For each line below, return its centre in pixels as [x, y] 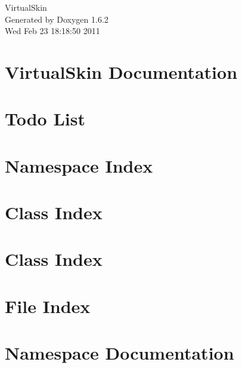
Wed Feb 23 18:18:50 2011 [52, 31]
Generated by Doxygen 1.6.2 [57, 19]
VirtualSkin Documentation [121, 71]
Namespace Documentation [120, 353]
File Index [48, 306]
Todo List [45, 119]
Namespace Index [79, 165]
